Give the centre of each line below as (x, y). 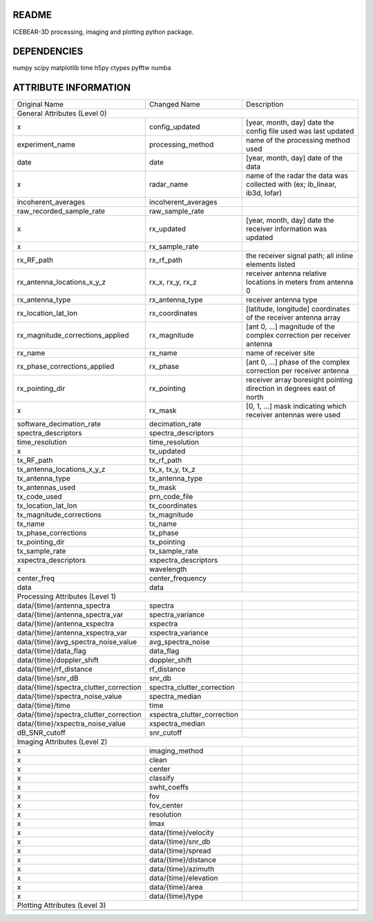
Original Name (40, 104)
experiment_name (46, 145)
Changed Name (174, 104)
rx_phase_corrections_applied (66, 367)
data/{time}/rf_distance (55, 669)
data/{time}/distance (183, 860)
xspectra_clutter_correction (193, 715)
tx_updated (167, 451)
